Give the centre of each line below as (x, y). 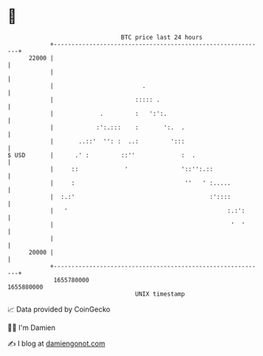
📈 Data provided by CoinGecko (59, 309)
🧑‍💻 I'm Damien (32, 327)
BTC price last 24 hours (162, 37)
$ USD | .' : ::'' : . (101, 155)
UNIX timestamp (160, 294)
